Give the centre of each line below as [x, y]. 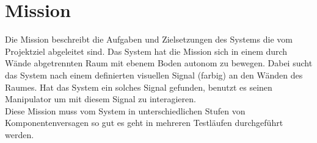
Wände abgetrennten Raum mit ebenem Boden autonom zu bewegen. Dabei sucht [159, 63]
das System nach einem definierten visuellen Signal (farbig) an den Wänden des [154, 75]
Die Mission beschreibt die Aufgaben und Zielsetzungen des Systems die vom [149, 39]
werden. [20, 134]
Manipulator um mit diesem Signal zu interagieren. [100, 99]
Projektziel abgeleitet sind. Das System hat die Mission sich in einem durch [146, 51]
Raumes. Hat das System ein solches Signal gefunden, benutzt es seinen [139, 87]
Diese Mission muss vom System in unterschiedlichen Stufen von [125, 110]
